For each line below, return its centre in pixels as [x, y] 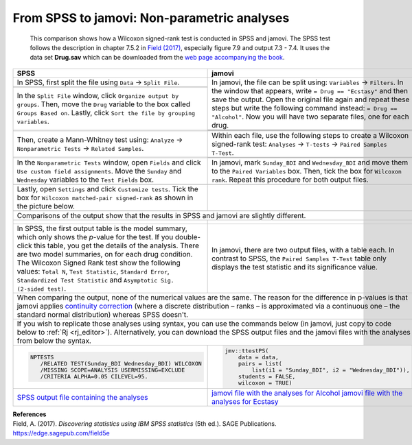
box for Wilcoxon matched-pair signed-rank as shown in [105, 197]
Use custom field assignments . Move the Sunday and [99, 171]
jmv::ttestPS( [247, 351]
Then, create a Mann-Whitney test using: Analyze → [100, 139]
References [30, 414]
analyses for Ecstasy [245, 401]
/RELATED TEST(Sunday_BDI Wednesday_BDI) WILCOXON [121, 363]
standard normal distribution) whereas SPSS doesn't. [103, 314]
